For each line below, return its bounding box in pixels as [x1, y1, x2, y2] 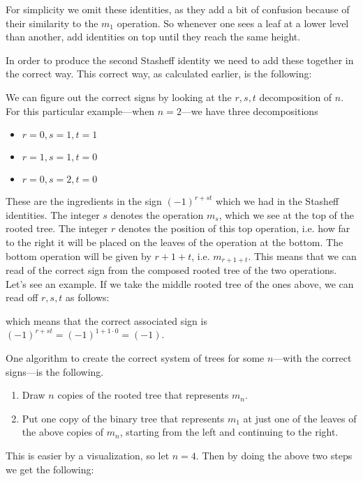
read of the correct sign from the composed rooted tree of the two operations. [6, 262, 337, 277]
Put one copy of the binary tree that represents [22, 411, 225, 425]
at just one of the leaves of [243, 411, 357, 425]
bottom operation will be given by [6, 248, 151, 263]
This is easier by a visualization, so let [6, 448, 170, 462]
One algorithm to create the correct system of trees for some [6, 350, 265, 365]
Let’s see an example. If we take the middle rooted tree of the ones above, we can [6, 276, 354, 291]
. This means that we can [248, 248, 357, 263]
